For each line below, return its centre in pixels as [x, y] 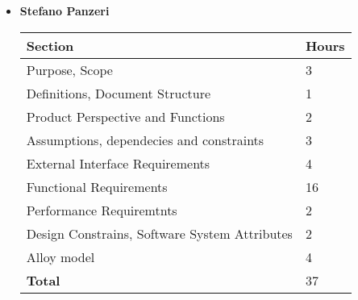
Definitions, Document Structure [119, 93]
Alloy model [60, 256]
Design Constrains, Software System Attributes [159, 233]
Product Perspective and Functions [125, 116]
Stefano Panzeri [65, 10]
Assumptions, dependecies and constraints [145, 140]
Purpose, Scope [69, 69]
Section [50, 45]
